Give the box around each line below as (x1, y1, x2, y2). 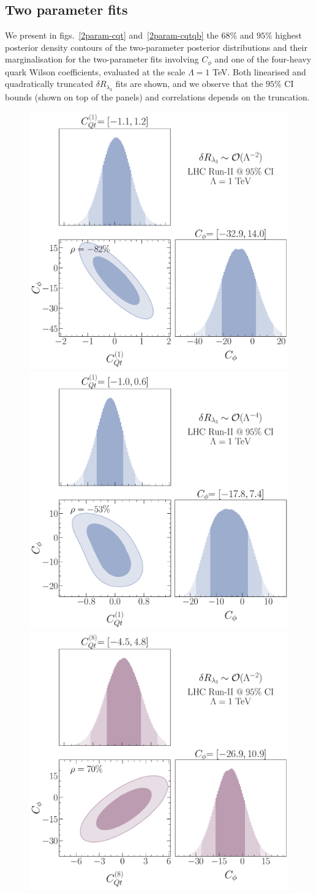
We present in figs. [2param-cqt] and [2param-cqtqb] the (5, 29, 219, 42)
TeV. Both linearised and (212, 65, 306, 78)
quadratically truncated (5, 77, 94, 90)
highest (275, 29, 302, 42)
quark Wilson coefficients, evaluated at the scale (5, 65, 186, 78)
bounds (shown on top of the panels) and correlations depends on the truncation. (5, 90, 310, 103)
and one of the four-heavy (214, 53, 312, 66)
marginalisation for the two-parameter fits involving (5, 53, 199, 66)
